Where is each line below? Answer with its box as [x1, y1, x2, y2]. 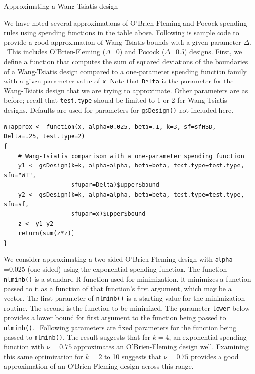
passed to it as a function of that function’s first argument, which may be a [4, 283, 232, 293]
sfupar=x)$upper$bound [71, 210, 146, 218]
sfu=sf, [4, 201, 29, 208]
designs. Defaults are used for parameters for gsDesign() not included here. [4, 105, 234, 115]
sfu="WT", [4, 171, 36, 179]
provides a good [191, 351, 239, 361]
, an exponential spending [169, 332, 247, 342]
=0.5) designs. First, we [170, 46, 242, 57]
